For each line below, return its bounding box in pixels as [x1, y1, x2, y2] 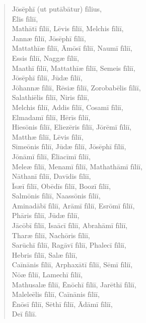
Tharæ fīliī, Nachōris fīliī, [12, 230, 90, 240]
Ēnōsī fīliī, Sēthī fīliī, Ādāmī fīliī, [12, 298, 113, 309]
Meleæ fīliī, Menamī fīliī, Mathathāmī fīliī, [12, 161, 142, 171]
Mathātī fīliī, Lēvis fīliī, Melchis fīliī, [12, 23, 124, 34]
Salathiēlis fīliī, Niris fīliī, [12, 92, 89, 102]
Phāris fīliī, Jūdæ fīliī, [12, 210, 80, 221]
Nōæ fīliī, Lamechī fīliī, [12, 269, 83, 280]
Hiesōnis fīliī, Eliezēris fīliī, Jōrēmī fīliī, [12, 122, 131, 132]
